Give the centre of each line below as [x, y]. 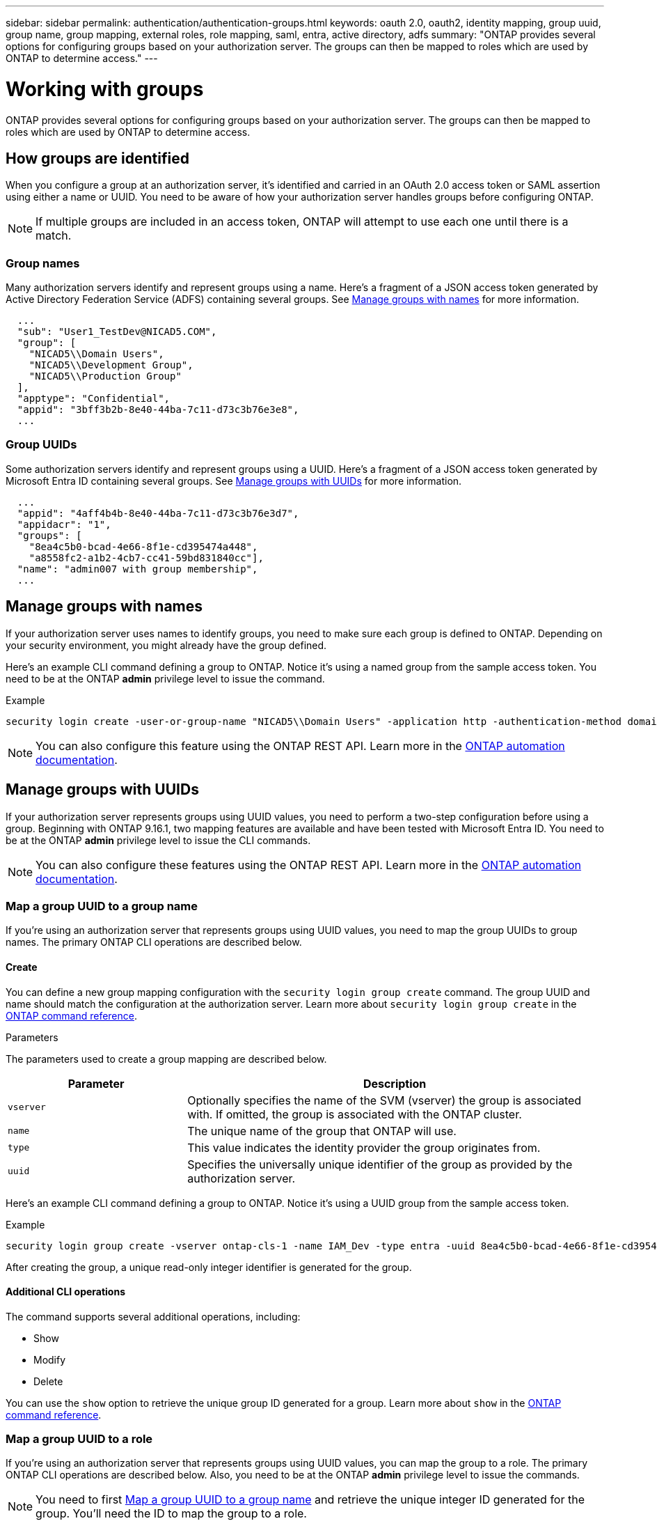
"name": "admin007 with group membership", [137, 569]
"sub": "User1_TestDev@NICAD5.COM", [117, 332]
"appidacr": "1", [64, 524]
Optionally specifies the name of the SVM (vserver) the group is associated [385, 1100]
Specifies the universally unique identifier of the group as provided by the [380, 1164]
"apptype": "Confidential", [94, 399]
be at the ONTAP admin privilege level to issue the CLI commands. [158, 840]
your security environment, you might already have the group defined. [166, 645]
